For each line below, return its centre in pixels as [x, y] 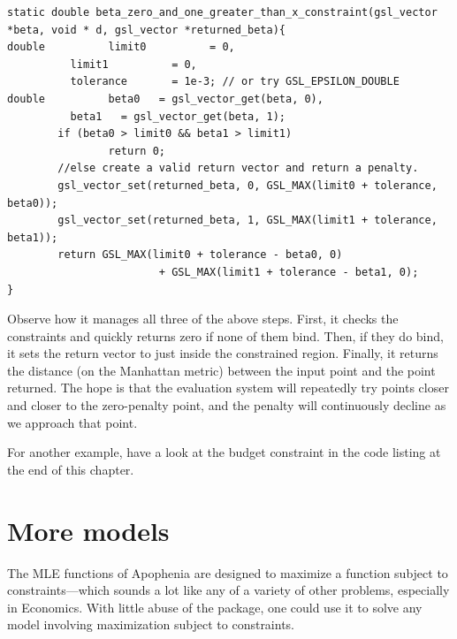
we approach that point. [72, 422]
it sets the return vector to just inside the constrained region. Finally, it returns [223, 353]
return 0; [137, 151]
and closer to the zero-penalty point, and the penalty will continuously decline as [227, 405]
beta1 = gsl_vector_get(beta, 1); [178, 116]
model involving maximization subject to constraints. [151, 624]
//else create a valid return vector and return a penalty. [238, 168]
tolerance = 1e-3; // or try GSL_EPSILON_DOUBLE [235, 82]
